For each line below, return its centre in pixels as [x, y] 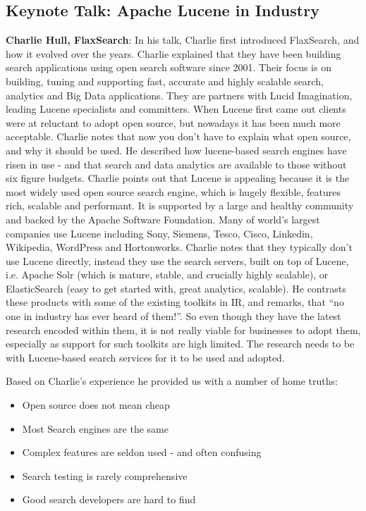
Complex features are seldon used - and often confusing [142, 452]
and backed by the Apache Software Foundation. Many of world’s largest [163, 219]
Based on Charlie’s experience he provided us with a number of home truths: [172, 381]
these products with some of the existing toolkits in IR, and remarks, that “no [175, 302]
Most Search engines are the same [95, 428]
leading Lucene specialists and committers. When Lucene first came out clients [176, 109]
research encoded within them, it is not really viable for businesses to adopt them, [183, 330]
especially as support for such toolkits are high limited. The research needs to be [180, 344]
